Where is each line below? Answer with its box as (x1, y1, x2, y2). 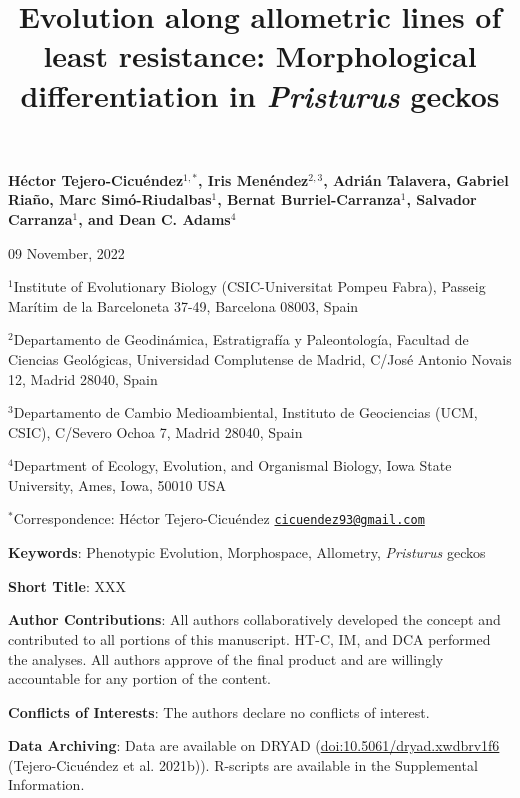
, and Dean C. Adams (78, 208, 231, 229)
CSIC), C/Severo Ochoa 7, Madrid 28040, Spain (8, 421, 303, 442)
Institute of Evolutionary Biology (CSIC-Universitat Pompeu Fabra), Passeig (13, 276, 486, 297)
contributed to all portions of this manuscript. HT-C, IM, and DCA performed (8, 628, 491, 649)
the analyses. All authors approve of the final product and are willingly (8, 648, 444, 669)
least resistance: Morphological (43, 35, 477, 76)
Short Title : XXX (8, 575, 127, 596)
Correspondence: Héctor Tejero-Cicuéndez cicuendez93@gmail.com (13, 508, 425, 529)
